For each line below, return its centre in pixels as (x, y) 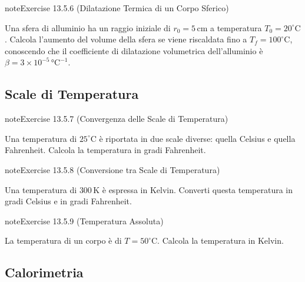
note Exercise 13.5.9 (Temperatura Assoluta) (84, 220)
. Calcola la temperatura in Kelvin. (221, 240)
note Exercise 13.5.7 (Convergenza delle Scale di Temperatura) (117, 119)
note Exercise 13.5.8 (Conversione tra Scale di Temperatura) (112, 169)
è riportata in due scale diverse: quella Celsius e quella (197, 138)
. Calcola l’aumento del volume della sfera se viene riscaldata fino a (126, 39)
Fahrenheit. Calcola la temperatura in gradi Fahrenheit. (105, 150)
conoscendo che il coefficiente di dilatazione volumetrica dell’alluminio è (134, 50)
